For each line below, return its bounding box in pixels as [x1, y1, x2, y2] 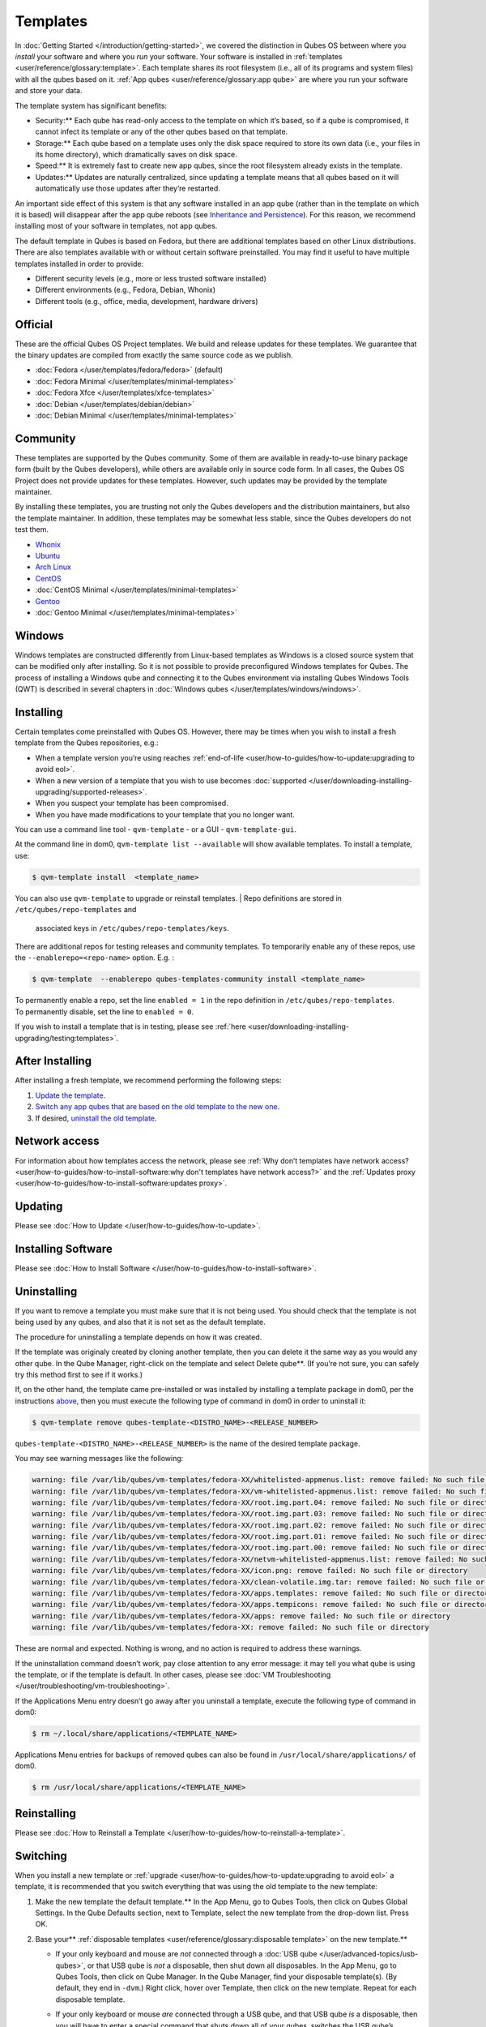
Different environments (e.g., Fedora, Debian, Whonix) [35, 285, 216, 295]
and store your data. [15, 86, 83, 96]
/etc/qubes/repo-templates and [15, 905, 137, 915]
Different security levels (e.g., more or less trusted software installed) [35, 273, 267, 283]
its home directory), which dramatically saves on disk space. [35, 150, 238, 160]
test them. [15, 525, 49, 534]
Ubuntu [35, 551, 61, 561]
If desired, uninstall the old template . [35, 1113, 157, 1123]
